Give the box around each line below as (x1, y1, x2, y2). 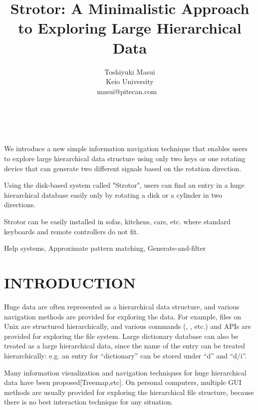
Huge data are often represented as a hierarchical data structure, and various (4, 301, 240, 311)
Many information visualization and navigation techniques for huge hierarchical (4, 367, 247, 377)
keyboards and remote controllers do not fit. (4, 226, 139, 236)
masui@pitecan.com (97, 86, 157, 96)
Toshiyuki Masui (104, 66, 155, 77)
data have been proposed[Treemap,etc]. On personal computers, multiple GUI (4, 377, 242, 387)
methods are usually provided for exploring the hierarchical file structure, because (4, 386, 254, 397)
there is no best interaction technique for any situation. (4, 396, 173, 407)
